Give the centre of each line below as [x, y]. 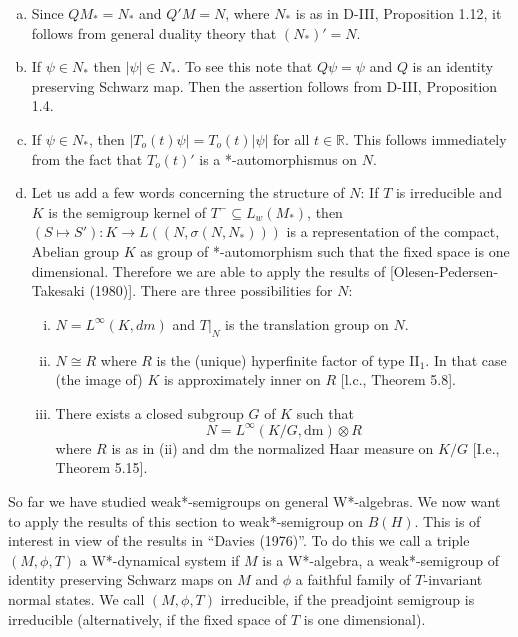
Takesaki [58, 290]
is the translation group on [307, 323]
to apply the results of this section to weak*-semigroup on [186, 520]
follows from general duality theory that [154, 32]
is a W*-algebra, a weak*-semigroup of [380, 559]
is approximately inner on [242, 379]
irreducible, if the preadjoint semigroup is [347, 598]
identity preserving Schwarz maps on [120, 579]
